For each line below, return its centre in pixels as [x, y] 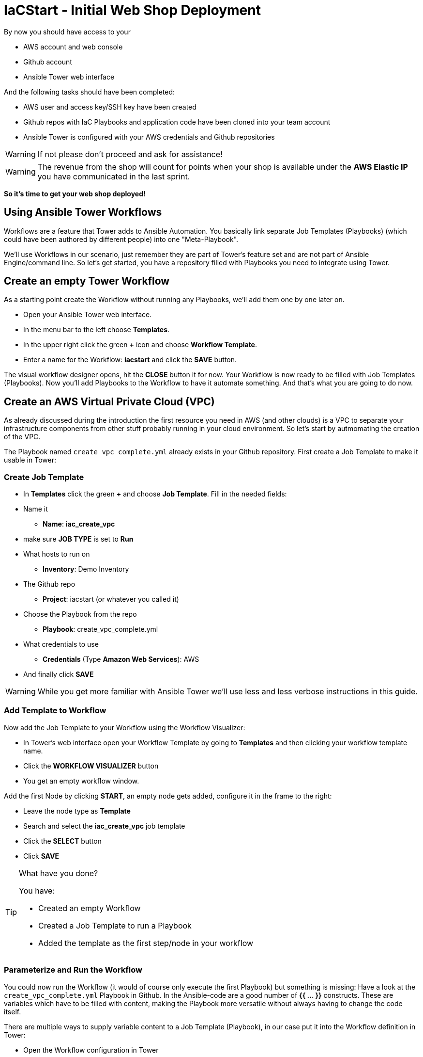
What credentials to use [61, 644]
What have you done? [59, 873]
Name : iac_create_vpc [79, 524]
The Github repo [49, 584]
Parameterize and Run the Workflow [73, 970]
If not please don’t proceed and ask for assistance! [130, 154]
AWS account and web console [73, 47]
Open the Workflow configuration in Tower [91, 1050]
